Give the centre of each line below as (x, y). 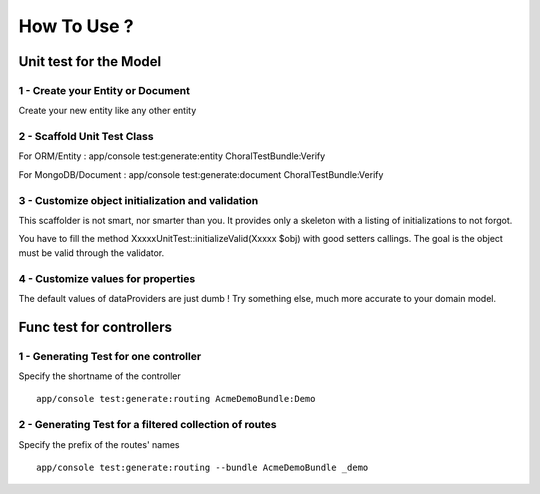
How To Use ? (76, 26)
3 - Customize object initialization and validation (138, 200)
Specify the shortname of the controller (100, 376)
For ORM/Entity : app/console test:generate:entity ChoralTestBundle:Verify (172, 156)
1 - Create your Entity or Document (104, 90)
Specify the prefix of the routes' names (99, 444)
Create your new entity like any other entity (107, 111)
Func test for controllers (95, 326)
